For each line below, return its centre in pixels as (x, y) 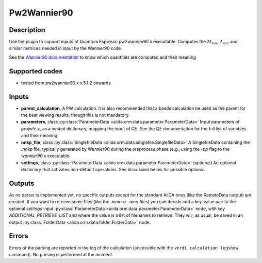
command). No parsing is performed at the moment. (61, 254)
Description (27, 30)
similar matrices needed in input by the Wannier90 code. (65, 48)
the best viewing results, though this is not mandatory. (75, 115)
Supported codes (36, 71)
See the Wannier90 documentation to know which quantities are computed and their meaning (102, 57)
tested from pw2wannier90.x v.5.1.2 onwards (66, 83)
